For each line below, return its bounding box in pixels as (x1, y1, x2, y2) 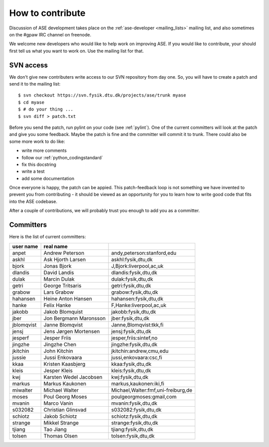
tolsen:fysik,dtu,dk (111, 432, 155, 439)
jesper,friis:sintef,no (111, 334, 158, 341)
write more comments (21, 147, 67, 154)
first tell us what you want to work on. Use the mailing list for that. (9, 48, 144, 54)
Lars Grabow (43, 289, 74, 296)
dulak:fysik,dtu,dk (111, 275, 153, 282)
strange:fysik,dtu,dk (111, 419, 158, 426)
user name (12, 243, 38, 250)
